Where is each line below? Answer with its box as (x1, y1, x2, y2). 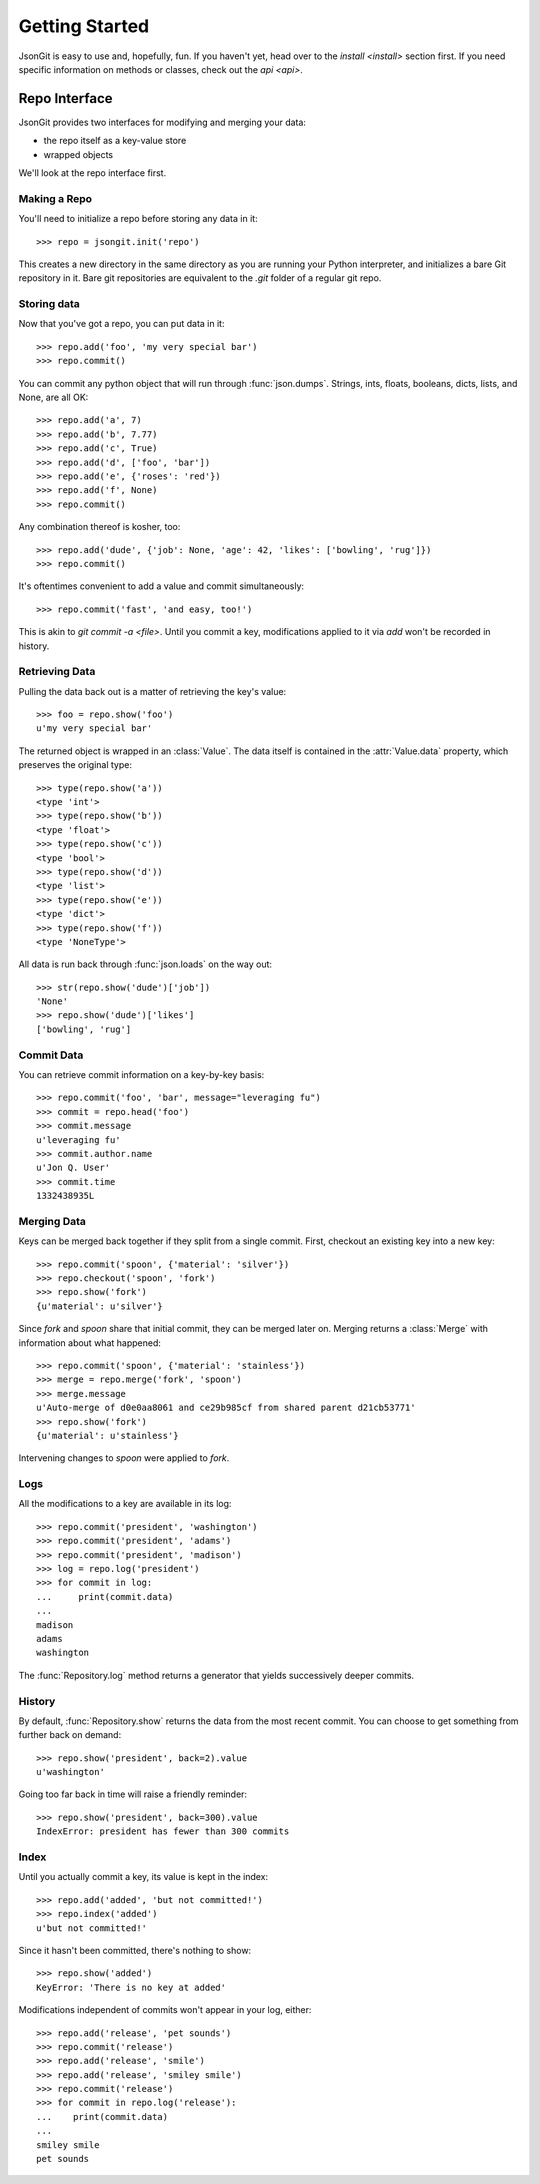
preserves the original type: (18, 759, 132, 771)
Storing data (18, 297, 80, 311)
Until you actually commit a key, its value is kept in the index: (18, 1871, 269, 1883)
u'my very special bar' (36, 723, 153, 734)
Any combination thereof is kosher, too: (18, 521, 181, 533)
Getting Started (18, 15, 150, 37)
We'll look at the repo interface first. (18, 167, 167, 179)
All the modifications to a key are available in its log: (18, 1498, 232, 1510)
